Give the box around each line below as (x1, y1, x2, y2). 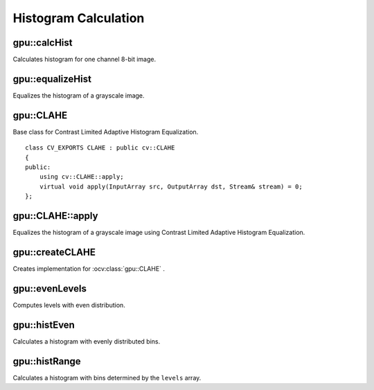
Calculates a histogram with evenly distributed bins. (12, 337, 161, 346)
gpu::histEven (12, 319, 75, 330)
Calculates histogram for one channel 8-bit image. (12, 55, 156, 64)
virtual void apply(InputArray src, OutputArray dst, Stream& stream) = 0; (39, 182, 303, 190)
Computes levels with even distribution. (12, 301, 126, 309)
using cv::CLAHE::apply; (39, 173, 124, 181)
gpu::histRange (12, 355, 81, 367)
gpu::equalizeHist (12, 73, 91, 85)
